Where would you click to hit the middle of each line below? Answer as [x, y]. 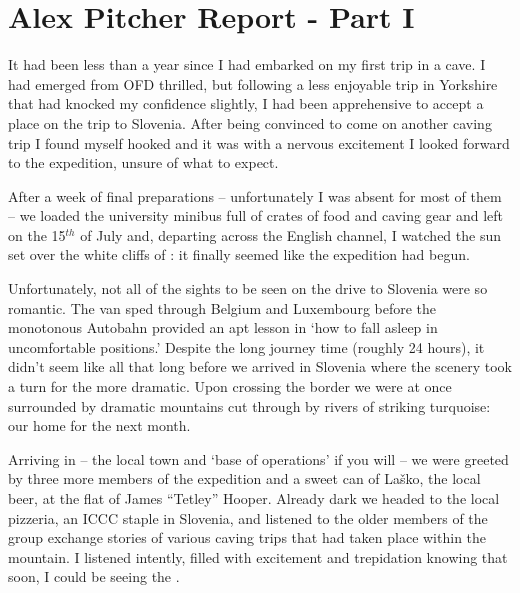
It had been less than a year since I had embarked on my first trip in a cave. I [247, 64]
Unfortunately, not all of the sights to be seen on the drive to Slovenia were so [248, 288]
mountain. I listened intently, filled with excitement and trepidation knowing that [258, 556]
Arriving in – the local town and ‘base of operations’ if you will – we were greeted [258, 458]
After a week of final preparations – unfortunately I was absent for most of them [255, 195]
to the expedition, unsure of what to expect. [143, 162]
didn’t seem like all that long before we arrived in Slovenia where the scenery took [260, 366]
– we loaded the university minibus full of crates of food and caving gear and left [256, 215]
